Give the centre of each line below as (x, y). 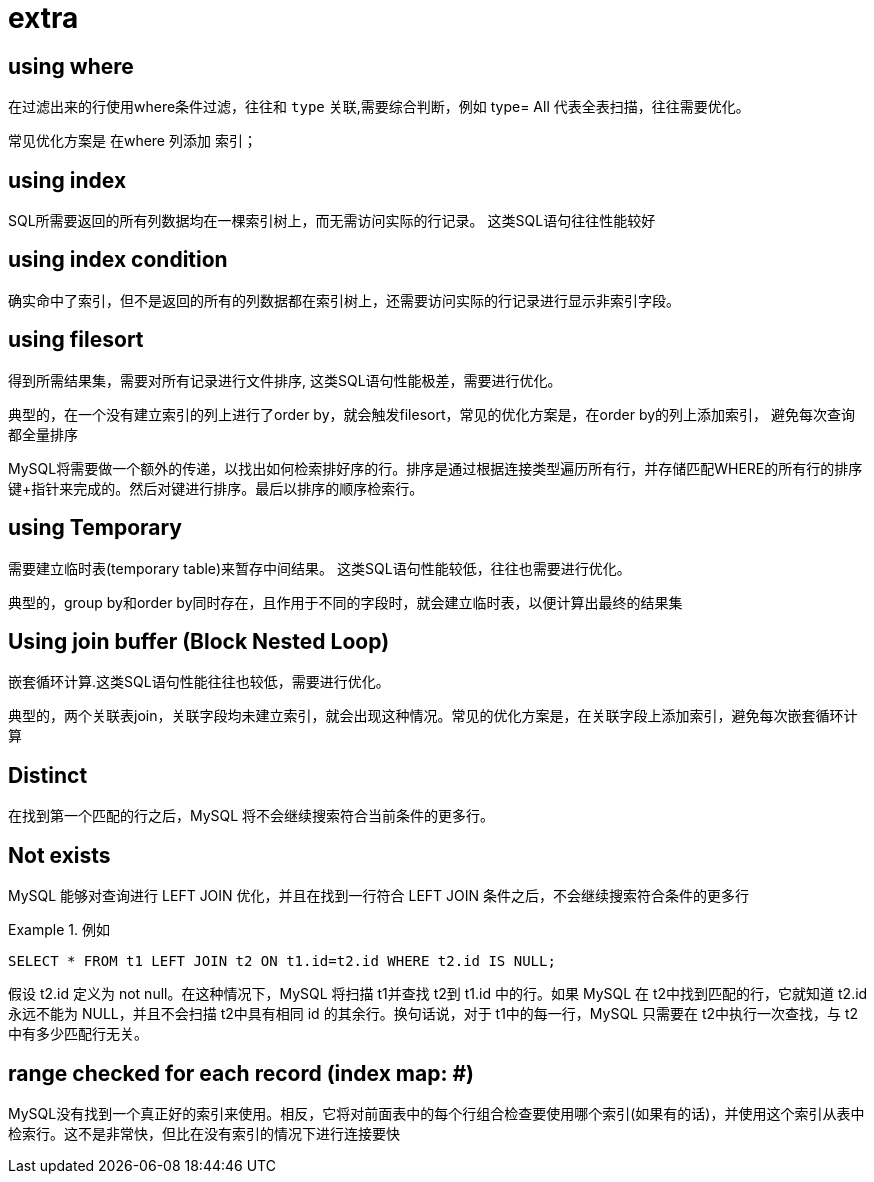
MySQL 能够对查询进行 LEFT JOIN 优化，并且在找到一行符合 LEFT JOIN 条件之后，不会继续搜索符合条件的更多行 (379, 896)
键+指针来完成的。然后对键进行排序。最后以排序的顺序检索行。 (216, 488)
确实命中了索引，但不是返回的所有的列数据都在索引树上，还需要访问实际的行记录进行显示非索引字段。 (344, 300)
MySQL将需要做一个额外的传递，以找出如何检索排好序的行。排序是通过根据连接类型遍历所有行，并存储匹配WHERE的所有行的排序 (435, 468)
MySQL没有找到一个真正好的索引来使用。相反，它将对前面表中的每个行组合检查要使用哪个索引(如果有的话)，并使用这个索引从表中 (436, 1113)
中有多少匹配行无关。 (78, 1034)
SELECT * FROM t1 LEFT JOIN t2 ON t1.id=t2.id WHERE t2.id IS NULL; (282, 961)
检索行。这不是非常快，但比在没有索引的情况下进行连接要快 (204, 1133)
